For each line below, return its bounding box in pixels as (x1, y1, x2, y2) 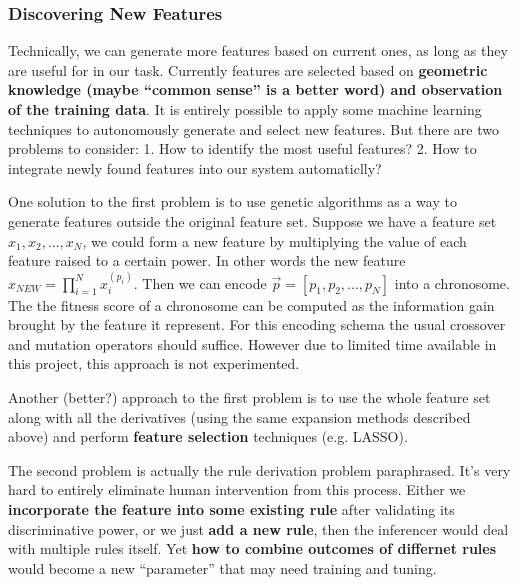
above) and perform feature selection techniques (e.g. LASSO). (8, 426, 408, 447)
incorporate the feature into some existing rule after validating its (8, 498, 455, 519)
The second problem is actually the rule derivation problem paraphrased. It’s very (8, 459, 511, 480)
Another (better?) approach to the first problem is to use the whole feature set (8, 386, 491, 407)
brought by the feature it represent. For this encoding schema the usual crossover (8, 314, 506, 335)
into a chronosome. (394, 272, 510, 293)
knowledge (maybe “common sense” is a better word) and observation (8, 79, 503, 100)
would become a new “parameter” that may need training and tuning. (8, 557, 437, 578)
